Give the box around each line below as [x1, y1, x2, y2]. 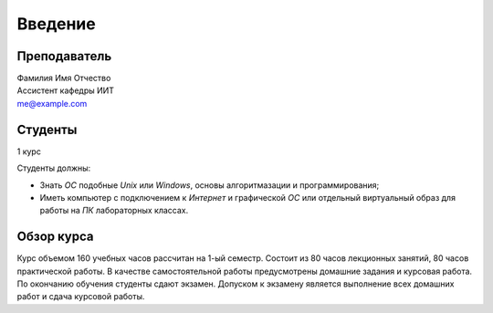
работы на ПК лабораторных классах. [39, 205, 189, 216]
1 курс [16, 146, 41, 157]
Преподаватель [16, 48, 112, 64]
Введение [16, 14, 96, 34]
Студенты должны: [16, 162, 91, 173]
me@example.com [16, 98, 88, 109]
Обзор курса [16, 229, 95, 245]
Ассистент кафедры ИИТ [16, 85, 114, 96]
